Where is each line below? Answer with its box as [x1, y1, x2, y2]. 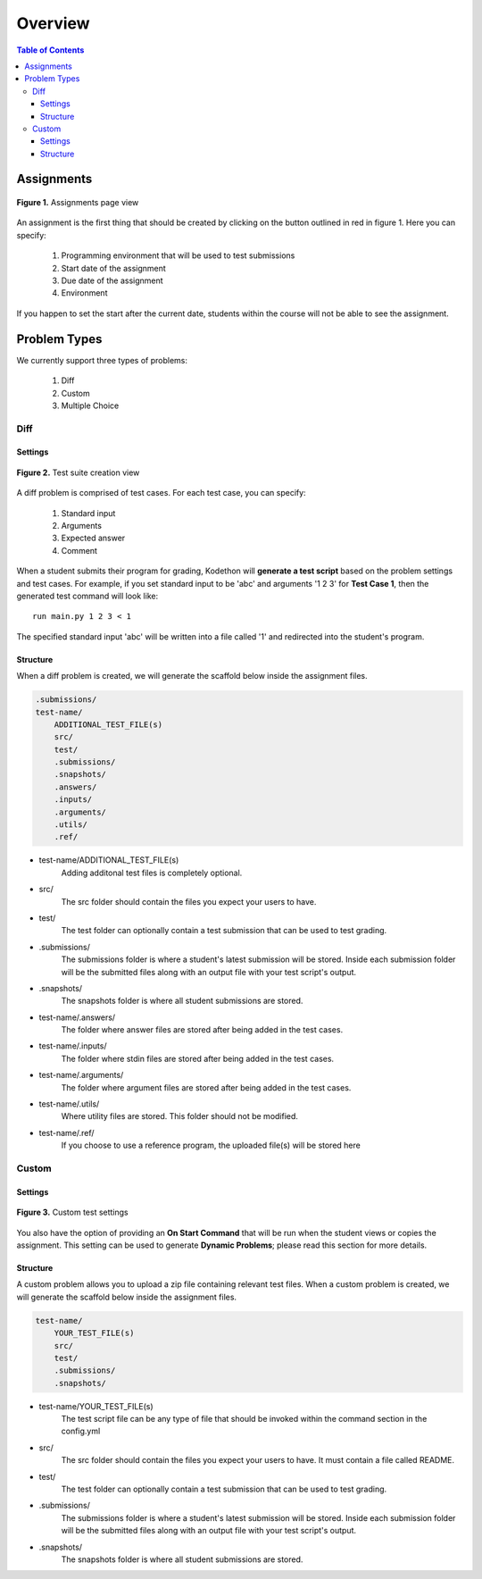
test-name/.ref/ [38, 1127, 95, 1138]
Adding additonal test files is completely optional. [61, 867, 243, 878]
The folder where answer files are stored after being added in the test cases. [61, 1024, 344, 1035]
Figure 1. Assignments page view [16, 197, 139, 208]
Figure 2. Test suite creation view [16, 467, 140, 478]
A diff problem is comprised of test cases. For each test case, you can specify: [16, 488, 307, 498]
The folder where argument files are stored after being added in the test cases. [61, 1082, 352, 1093]
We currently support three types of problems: [16, 355, 187, 365]
